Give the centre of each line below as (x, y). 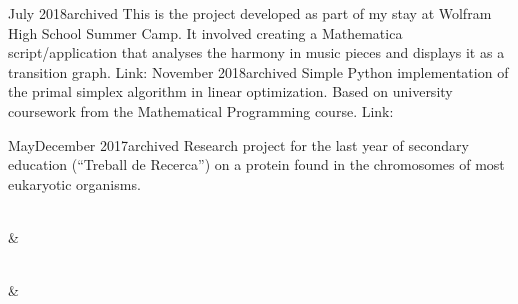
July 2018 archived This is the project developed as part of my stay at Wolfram (250, 13)
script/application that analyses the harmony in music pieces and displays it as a (256, 52)
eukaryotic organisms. (74, 183)
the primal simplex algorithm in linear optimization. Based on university (230, 91)
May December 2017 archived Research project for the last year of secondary (238, 144)
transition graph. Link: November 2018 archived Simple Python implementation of (258, 71)
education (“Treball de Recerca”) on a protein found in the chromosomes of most (256, 164)
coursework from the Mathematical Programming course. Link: (201, 110)
